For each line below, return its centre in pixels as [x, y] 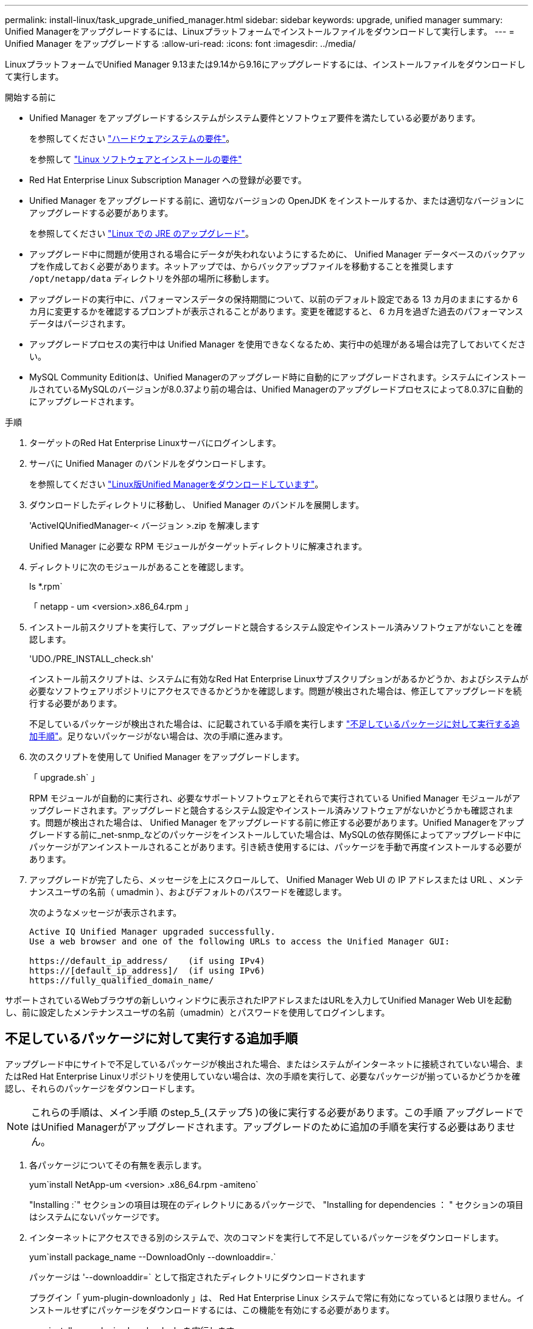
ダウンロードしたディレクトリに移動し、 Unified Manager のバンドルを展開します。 [197, 505]
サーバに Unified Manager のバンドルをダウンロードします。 [150, 463]
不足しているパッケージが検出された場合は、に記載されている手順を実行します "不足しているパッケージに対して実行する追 [275, 724]
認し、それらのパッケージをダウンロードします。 [103, 1088]
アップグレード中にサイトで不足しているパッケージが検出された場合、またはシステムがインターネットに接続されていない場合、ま [264, 1064]
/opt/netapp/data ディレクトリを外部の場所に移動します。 [152, 278]
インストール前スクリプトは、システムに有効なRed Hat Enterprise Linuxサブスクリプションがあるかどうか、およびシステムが [279, 679]
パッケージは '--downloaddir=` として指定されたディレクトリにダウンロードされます [198, 1277]
